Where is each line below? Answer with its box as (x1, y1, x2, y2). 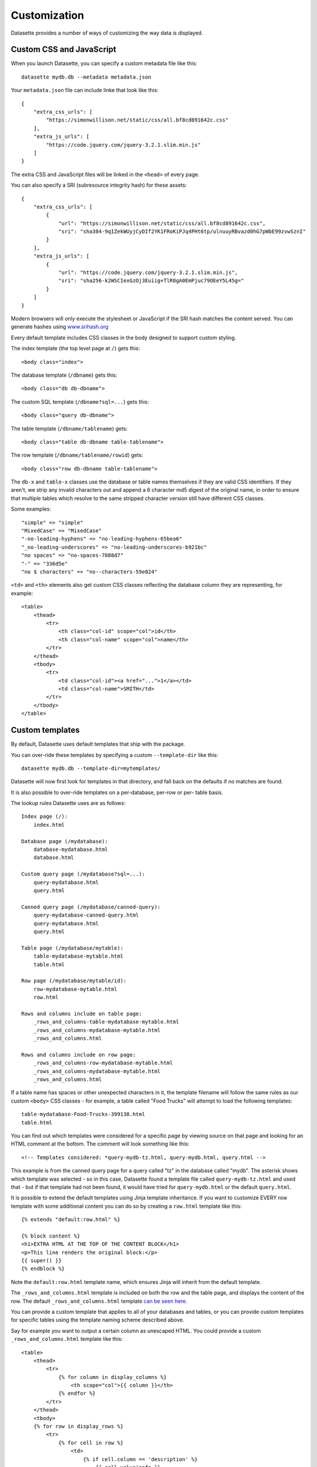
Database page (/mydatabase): (21, 838, 109, 844)
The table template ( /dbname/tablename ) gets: (11, 425, 128, 432)
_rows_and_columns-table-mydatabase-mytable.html (33, 1019, 179, 1025)
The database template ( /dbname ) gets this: (11, 371, 117, 378)
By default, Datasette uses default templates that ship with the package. (11, 741, 186, 748)
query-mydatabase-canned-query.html (33, 912, 139, 918)
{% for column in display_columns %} (58, 1374, 167, 1380)
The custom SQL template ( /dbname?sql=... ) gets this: (11, 398, 149, 405)
